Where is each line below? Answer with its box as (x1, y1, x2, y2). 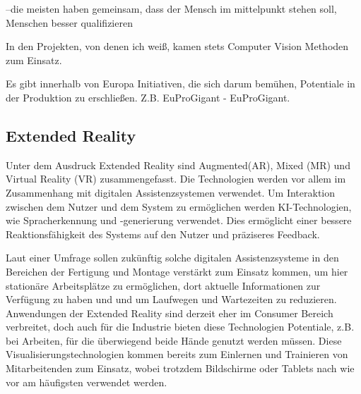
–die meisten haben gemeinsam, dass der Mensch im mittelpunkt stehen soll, (6, 1, 337, 16)
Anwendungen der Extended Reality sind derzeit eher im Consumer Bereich (6, 305, 333, 320)
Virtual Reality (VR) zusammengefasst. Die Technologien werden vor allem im (6, 171, 346, 186)
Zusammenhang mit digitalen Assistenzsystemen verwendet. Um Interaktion (6, 185, 336, 199)
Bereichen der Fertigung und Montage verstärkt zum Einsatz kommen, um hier (6, 264, 348, 278)
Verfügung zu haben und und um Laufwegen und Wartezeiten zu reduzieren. (6, 292, 337, 307)
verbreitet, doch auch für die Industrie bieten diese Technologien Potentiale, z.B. (6, 319, 355, 334)
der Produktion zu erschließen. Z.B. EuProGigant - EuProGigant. (6, 90, 290, 104)
